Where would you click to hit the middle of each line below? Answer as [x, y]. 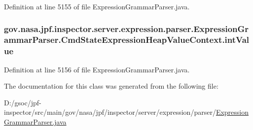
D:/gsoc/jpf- [23, 102]
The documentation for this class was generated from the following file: [111, 86]
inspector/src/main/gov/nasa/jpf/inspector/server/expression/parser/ [110, 112]
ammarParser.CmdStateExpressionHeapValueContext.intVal [127, 40]
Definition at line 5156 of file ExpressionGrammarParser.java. [97, 69]
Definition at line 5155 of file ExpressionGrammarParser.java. [97, 6]
